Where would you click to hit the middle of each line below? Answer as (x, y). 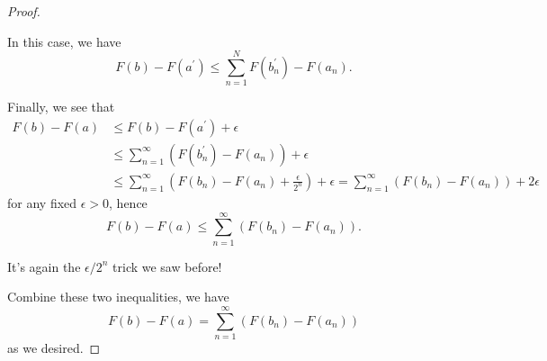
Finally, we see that (61, 107)
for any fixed (42, 203)
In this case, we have (64, 41)
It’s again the (44, 266)
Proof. (24, 11)
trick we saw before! (167, 266)
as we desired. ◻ (54, 348)
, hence (128, 203)
